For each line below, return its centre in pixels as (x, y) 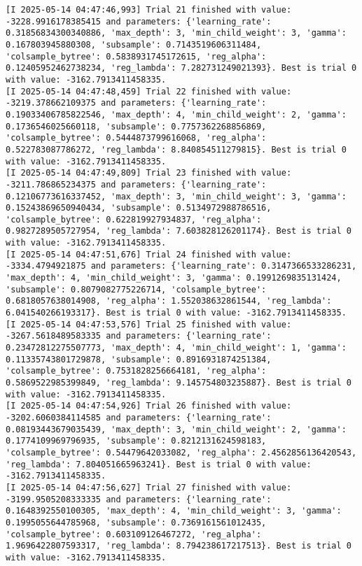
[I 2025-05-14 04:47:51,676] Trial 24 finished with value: (149, 254)
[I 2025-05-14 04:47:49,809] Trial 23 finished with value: (149, 173)
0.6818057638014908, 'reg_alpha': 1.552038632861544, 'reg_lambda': (169, 301)
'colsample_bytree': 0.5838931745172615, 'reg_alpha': (136, 56)
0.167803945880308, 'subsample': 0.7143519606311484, (134, 44)
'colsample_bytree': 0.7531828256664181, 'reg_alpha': (136, 371)
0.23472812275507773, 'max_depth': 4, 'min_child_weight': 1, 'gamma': (176, 348)
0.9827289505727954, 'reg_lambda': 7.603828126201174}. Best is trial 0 (179, 231)
